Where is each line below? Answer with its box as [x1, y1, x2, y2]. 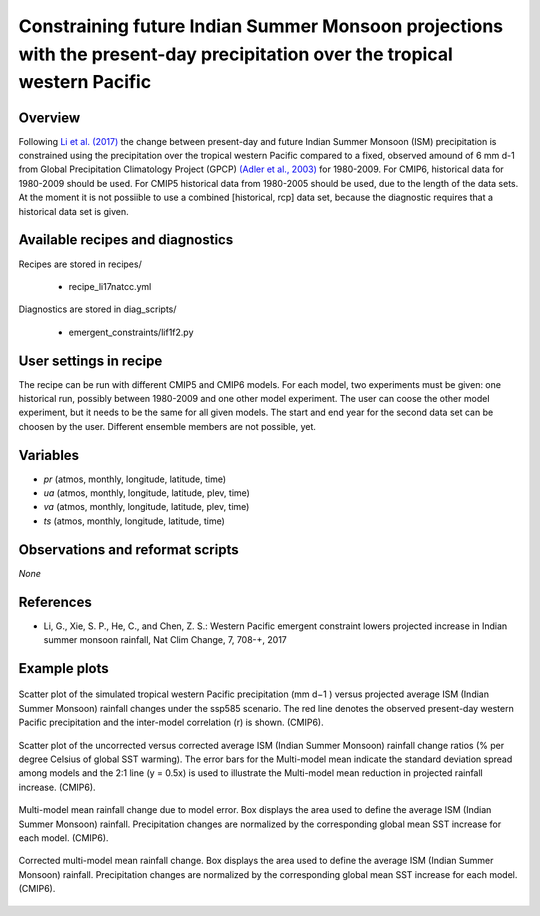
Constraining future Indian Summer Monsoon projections [18, 15, 504, 37]
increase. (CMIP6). [18, 781, 96, 793]
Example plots [18, 660, 109, 677]
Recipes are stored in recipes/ [18, 258, 142, 270]
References [18, 593, 92, 610]
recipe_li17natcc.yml [68, 280, 152, 292]
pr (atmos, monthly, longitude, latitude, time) [43, 473, 227, 485]
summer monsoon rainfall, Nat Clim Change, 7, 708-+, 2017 [43, 634, 287, 646]
